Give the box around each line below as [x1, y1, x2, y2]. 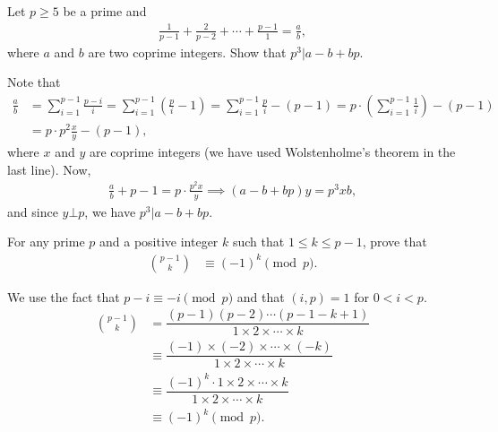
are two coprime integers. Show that [88, 42, 287, 61]
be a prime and [63, 2, 147, 20]
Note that [7, 73, 61, 91]
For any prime [7, 232, 85, 251]
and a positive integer [99, 232, 219, 251]
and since [7, 202, 58, 220]
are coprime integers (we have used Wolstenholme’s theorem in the [89, 142, 456, 160]
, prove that [362, 232, 427, 251]
